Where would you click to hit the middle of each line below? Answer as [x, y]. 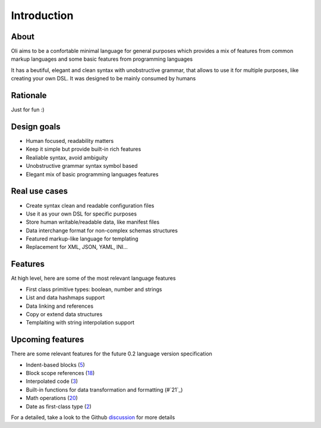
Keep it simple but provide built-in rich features [84, 149]
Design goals [36, 126]
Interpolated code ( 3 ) [52, 382]
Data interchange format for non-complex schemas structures [102, 230]
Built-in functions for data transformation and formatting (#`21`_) [104, 389]
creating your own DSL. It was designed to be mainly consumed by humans [103, 79]
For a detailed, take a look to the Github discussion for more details [93, 417]
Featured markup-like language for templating [82, 239]
